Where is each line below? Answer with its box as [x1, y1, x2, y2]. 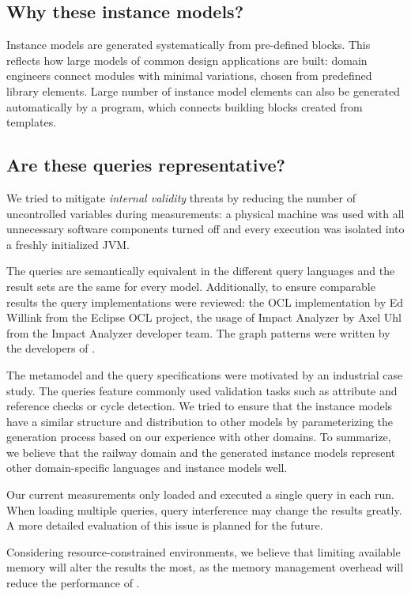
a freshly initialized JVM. [6, 236, 130, 252]
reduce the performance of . [6, 575, 140, 591]
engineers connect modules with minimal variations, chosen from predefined [6, 67, 372, 84]
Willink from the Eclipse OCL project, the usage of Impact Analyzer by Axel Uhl [6, 309, 402, 326]
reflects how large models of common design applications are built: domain [6, 51, 368, 68]
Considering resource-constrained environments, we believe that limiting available [6, 543, 401, 560]
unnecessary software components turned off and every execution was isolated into [6, 221, 405, 237]
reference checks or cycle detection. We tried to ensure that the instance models [6, 398, 393, 414]
